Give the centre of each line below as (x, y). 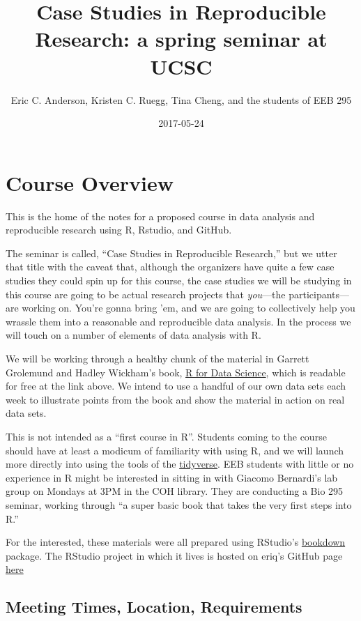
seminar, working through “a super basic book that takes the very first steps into (179, 504)
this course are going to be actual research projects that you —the (146, 294)
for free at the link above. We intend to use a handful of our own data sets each (176, 386)
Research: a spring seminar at (181, 39)
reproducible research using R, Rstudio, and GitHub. (119, 230)
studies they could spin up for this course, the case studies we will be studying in (179, 280)
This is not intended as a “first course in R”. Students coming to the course (166, 436)
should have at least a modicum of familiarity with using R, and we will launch (175, 450)
